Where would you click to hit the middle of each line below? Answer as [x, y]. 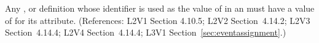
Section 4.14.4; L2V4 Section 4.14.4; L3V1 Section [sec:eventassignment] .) [146, 32]
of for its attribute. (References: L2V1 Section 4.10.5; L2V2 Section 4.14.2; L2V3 [158, 20]
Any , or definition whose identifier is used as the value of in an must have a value [160, 8]
